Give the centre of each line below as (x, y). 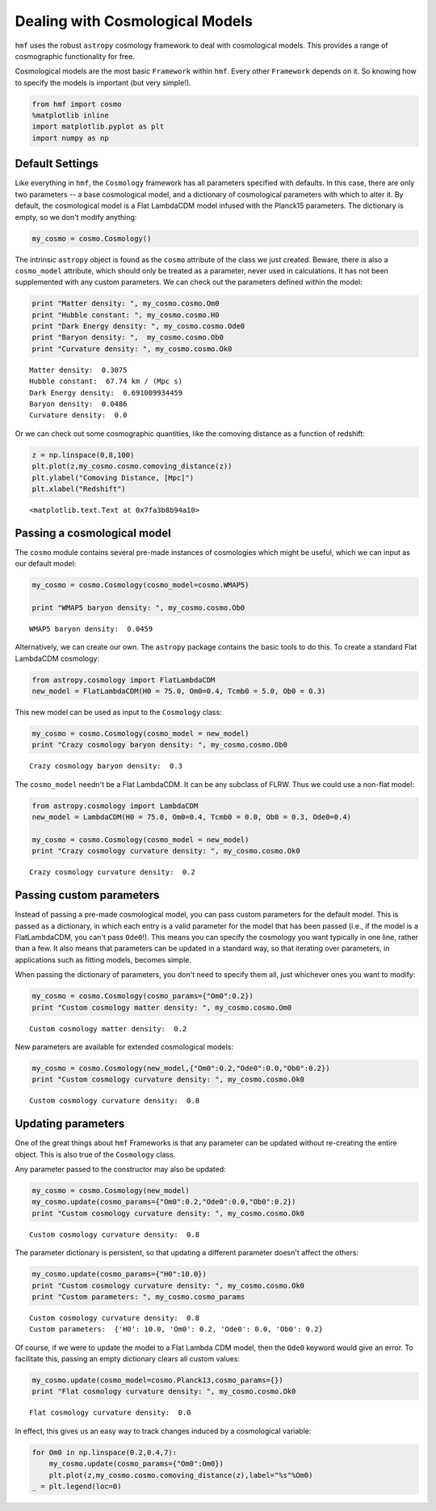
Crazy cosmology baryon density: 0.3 (106, 766)
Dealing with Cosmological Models (134, 21)
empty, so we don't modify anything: (76, 217)
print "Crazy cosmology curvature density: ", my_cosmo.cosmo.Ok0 (166, 851)
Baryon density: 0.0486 (78, 404)
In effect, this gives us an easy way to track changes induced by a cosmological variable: (163, 1431)
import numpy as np (70, 138)
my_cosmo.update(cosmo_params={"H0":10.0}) (119, 1274)
